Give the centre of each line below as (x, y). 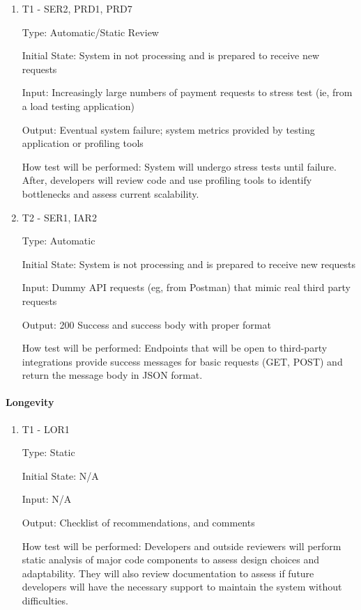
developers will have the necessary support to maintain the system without (182, 587)
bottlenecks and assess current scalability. (110, 193)
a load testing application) (78, 105)
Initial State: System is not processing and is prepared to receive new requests (189, 264)
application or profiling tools (83, 143)
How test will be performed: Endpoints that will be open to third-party (175, 348)
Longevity (30, 402)
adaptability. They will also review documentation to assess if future (168, 573)
